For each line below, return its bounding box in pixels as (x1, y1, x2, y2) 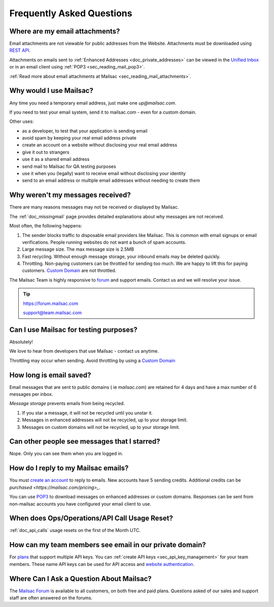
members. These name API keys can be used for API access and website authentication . (9, 561, 195, 567)
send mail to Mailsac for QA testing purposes (22, 163, 116, 170)
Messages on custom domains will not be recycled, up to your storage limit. (22, 424, 180, 430)
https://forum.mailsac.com (23, 300, 79, 307)
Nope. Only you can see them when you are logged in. (9, 451, 123, 457)
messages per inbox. (9, 391, 53, 397)
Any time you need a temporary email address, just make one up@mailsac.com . (9, 99, 177, 106)
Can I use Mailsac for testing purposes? (9, 325, 138, 334)
